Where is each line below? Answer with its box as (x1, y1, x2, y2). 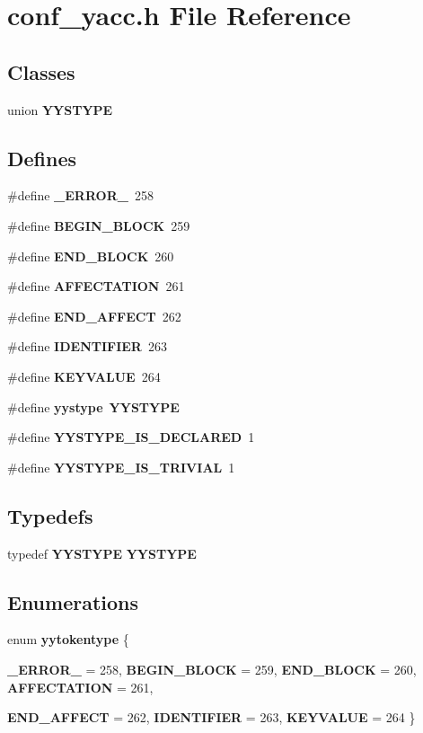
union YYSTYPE (7, 100, 113, 119)
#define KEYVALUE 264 (7, 366, 161, 385)
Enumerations (7, 587, 139, 615)
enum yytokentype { (7, 630, 129, 649)
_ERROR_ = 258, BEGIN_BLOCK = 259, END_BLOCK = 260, (7, 659, 417, 678)
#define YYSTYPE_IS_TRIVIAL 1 (7, 457, 235, 476)
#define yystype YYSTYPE (7, 397, 180, 416)
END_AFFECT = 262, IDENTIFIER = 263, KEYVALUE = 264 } (7, 708, 416, 727)
